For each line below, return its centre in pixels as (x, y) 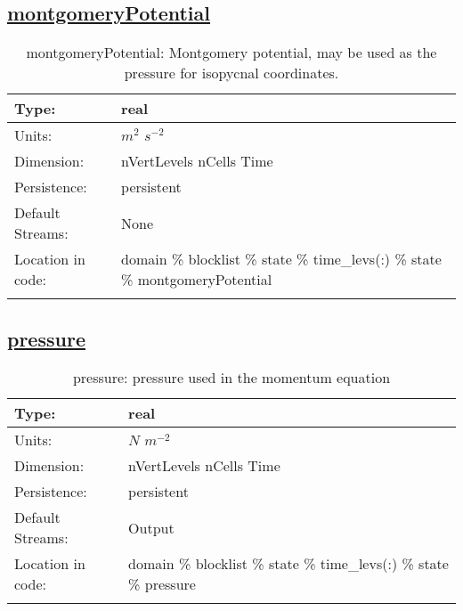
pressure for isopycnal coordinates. (231, 73)
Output (151, 527)
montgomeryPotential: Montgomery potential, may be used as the (231, 53)
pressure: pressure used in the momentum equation (231, 378)
